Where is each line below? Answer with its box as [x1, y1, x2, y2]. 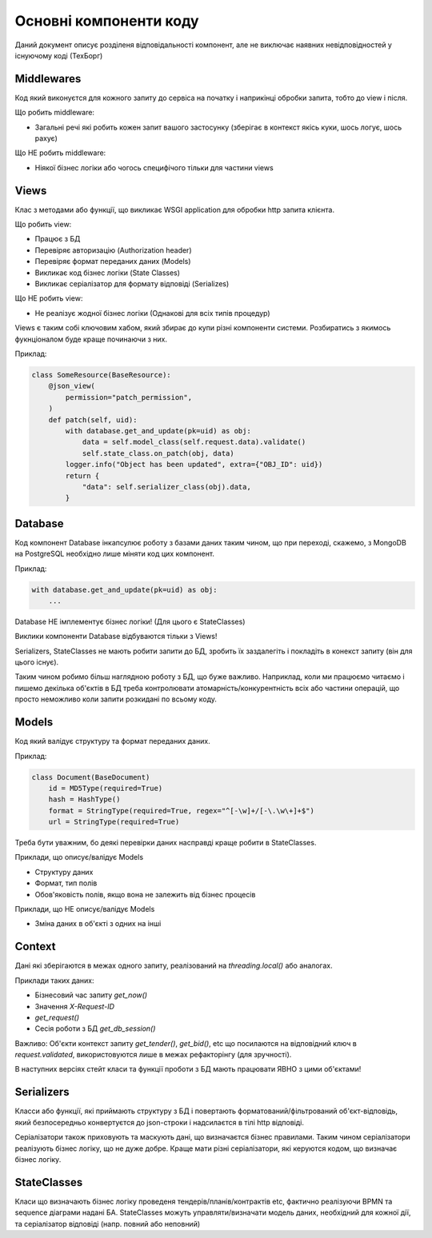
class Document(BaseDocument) [31, 773, 150, 781]
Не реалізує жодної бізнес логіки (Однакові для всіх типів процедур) [34, 308, 271, 317]
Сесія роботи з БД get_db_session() [34, 1024, 156, 1033]
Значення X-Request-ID [34, 1001, 115, 1011]
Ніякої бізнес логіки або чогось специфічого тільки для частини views [34, 162, 274, 172]
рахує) [34, 134, 58, 143]
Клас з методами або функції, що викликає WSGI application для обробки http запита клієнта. [14, 205, 335, 214]
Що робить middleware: [14, 108, 95, 118]
